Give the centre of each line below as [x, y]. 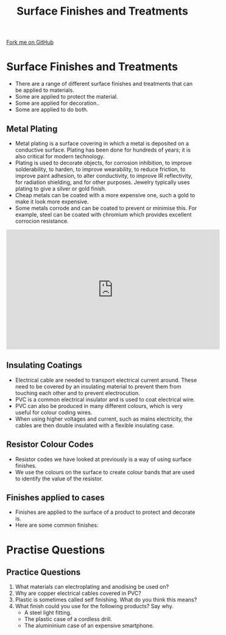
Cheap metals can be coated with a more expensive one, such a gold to [105, 195]
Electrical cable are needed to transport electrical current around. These [106, 380]
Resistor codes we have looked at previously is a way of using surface [103, 459]
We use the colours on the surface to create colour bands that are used [105, 472]
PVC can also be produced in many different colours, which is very [99, 405]
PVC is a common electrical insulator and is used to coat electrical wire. [105, 399]
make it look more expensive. [52, 202]
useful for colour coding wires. [54, 412]
